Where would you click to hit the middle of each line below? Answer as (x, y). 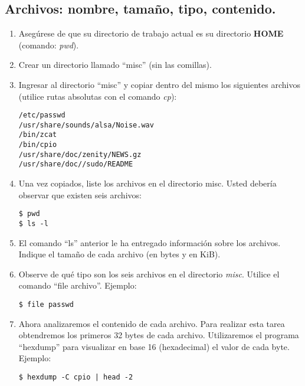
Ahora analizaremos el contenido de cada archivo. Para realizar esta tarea (152, 323)
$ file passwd (46, 304)
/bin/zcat (38, 135)
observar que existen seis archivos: (80, 194)
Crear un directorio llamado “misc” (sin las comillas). (115, 65)
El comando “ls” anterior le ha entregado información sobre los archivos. (150, 242)
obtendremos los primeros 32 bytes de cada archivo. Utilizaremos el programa (159, 335)
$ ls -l (33, 223)
